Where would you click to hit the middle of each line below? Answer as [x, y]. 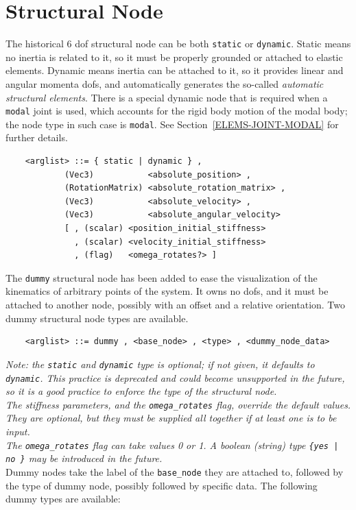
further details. [37, 137]
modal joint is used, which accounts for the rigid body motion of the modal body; [177, 111]
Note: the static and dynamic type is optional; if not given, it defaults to [160, 364]
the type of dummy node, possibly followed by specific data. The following [162, 485]
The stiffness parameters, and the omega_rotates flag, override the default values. [178, 404]
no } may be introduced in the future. [84, 458]
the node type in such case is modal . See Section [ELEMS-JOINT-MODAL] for [172, 124]
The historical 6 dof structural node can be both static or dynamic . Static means [178, 44]
